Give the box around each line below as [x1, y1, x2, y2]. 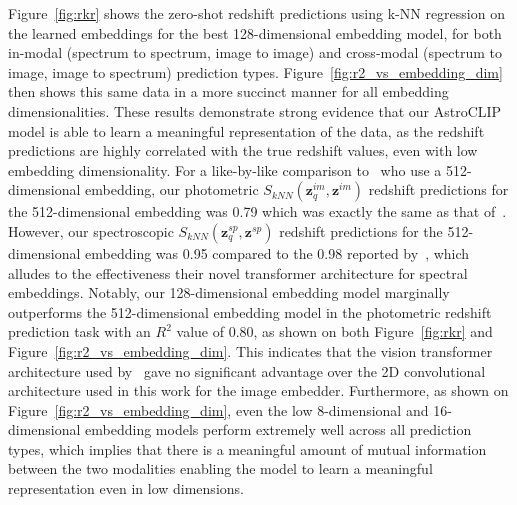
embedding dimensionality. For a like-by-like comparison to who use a [8, 159, 442, 180]
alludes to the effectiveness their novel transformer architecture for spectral [8, 262, 468, 283]
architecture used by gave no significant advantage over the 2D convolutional [8, 360, 486, 381]
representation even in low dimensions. [8, 478, 244, 499]
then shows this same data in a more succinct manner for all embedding [8, 81, 449, 102]
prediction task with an [8, 321, 151, 342]
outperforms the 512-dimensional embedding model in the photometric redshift [8, 301, 492, 322]
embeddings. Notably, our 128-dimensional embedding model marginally [8, 282, 450, 303]
